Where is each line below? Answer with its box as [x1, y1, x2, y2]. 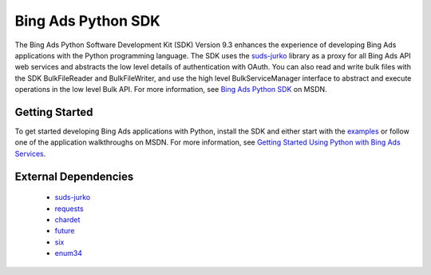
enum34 [54, 249, 83, 258]
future [54, 226, 75, 236]
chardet [54, 214, 81, 224]
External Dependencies [14, 169, 134, 183]
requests [54, 204, 84, 213]
